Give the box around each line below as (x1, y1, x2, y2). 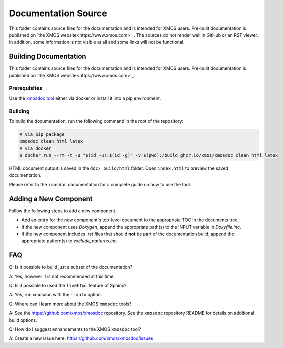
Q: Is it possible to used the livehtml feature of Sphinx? (9, 282, 127, 288)
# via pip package (19, 131, 65, 137)
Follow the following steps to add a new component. (9, 208, 117, 214)
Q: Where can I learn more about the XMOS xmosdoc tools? (9, 301, 132, 307)
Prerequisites (9, 85, 42, 92)
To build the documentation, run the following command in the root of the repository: (9, 118, 183, 124)
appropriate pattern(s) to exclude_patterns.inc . (21, 238, 118, 244)
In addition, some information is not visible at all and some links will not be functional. (9, 39, 185, 45)
